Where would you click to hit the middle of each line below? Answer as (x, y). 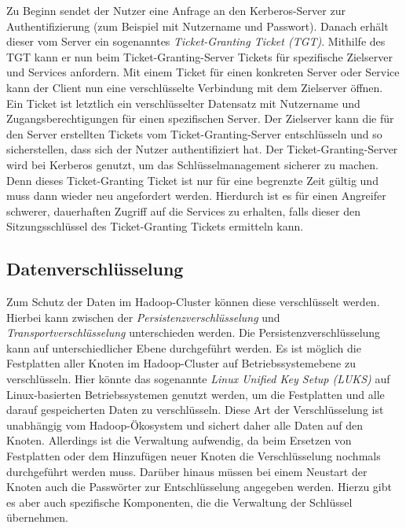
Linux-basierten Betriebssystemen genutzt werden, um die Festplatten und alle (196, 394)
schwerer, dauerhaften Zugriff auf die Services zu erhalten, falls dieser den (183, 210)
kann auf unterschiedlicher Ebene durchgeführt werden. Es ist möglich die (184, 347)
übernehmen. (38, 517)
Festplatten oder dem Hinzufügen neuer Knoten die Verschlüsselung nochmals (194, 456)
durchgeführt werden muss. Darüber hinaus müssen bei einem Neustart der (187, 471)
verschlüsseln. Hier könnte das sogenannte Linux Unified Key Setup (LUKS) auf (198, 379)
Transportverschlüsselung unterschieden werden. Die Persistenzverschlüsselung (194, 332)
